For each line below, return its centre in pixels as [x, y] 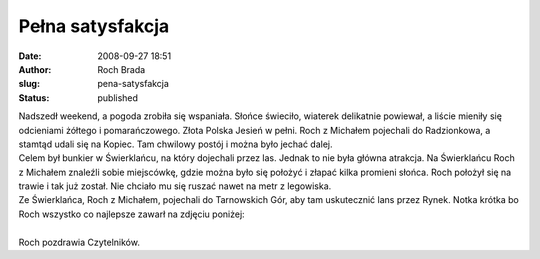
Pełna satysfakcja [94, 26]
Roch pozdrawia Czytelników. [79, 242]
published [118, 97]
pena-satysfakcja [133, 84]
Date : [30, 56]
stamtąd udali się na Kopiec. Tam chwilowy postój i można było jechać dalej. [175, 144]
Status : [34, 97]
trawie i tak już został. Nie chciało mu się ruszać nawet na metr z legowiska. [175, 186]
